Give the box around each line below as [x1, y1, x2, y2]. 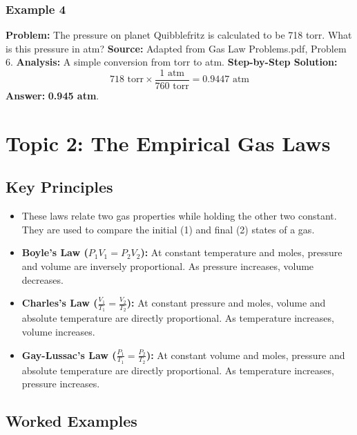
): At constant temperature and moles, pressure [140, 245, 342, 260]
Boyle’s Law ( [21, 245, 88, 260]
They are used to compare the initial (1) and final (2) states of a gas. [21, 222, 315, 236]
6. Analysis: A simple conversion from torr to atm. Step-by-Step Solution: [6, 55, 338, 69]
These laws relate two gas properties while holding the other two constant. [21, 209, 337, 223]
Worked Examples [6, 410, 137, 432]
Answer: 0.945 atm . [6, 88, 99, 103]
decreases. [21, 272, 64, 287]
